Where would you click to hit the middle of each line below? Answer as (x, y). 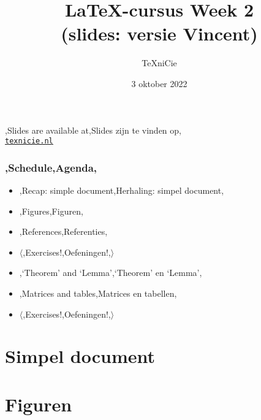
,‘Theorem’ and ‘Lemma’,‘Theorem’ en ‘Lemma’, (111, 273)
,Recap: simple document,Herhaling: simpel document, (122, 190)
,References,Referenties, (63, 231)
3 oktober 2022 (159, 83)
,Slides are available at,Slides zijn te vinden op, (93, 130)
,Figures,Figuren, (51, 211)
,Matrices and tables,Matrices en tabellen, (98, 293)
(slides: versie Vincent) (159, 33)
